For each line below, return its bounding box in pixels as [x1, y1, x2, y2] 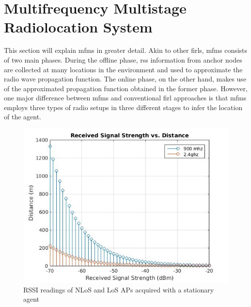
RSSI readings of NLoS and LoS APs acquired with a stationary [23, 284, 214, 294]
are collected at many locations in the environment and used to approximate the [4, 64, 243, 74]
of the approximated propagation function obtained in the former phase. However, [4, 83, 248, 93]
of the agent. [4, 112, 41, 122]
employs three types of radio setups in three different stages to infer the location [4, 102, 243, 112]
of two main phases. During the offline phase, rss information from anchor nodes [4, 54, 242, 65]
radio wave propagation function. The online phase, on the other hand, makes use [4, 74, 247, 84]
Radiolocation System [4, 17, 153, 37]
